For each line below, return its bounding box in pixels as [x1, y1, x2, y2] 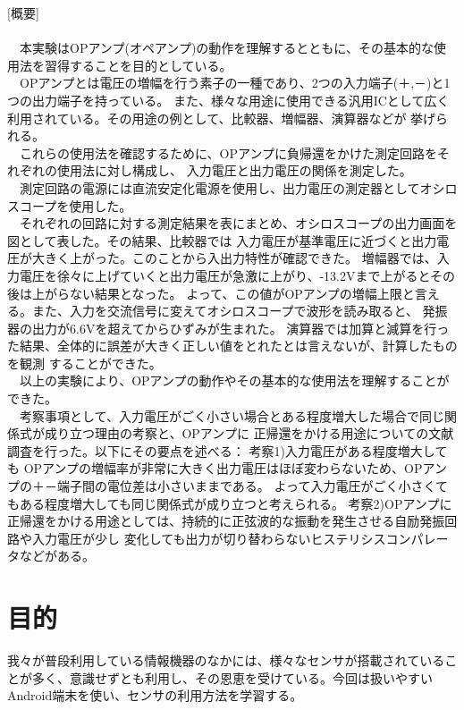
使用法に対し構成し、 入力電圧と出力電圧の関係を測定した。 [56, 161, 412, 180]
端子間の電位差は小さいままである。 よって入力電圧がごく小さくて [56, 477, 448, 495]
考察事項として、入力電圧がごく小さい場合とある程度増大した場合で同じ [19, 406, 444, 425]
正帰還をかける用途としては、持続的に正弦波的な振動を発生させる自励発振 [7, 511, 445, 530]
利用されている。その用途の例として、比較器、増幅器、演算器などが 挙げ [7, 108, 436, 127]
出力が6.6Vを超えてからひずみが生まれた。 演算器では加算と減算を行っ [31, 318, 450, 337]
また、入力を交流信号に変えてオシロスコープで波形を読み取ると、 [31, 301, 418, 320]
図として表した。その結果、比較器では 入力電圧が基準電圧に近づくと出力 [7, 231, 437, 249]
